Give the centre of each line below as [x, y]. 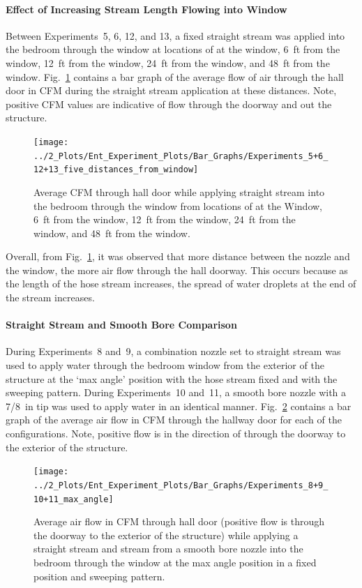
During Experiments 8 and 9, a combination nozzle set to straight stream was [173, 351]
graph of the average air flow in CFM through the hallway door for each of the [174, 420]
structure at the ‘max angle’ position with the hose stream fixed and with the [172, 378]
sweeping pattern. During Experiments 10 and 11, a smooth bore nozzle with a [176, 392]
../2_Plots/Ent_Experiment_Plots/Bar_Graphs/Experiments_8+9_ [181, 485]
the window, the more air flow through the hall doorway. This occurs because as [177, 270]
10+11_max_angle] [74, 499]
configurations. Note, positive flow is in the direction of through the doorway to [176, 434]
